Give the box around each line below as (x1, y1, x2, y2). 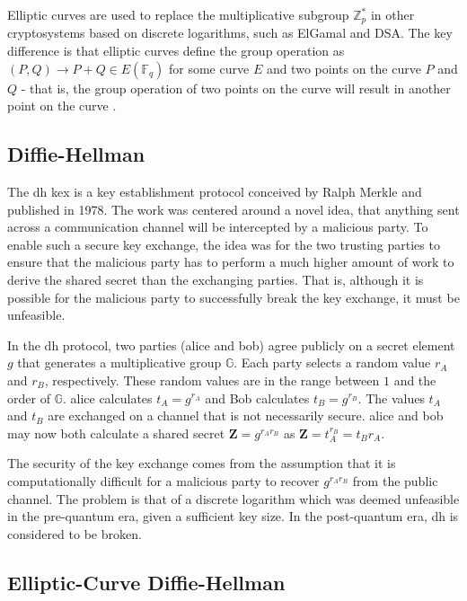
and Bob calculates (205, 388, 310, 407)
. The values (357, 388, 425, 407)
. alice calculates (62, 388, 153, 407)
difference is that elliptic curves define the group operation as (7, 41, 345, 60)
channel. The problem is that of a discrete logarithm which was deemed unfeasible (7, 489, 460, 508)
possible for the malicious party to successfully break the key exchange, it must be (7, 287, 460, 306)
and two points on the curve (266, 58, 421, 77)
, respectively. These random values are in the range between (44, 370, 380, 389)
